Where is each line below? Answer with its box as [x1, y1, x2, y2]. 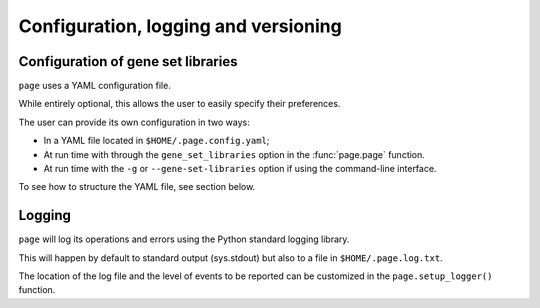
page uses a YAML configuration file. [18, 80, 172, 92]
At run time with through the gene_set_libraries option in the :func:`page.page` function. [43, 148, 425, 160]
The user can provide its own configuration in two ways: [18, 116, 250, 128]
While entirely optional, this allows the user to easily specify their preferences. [18, 98, 341, 110]
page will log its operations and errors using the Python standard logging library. [18, 233, 350, 245]
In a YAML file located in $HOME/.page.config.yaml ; [43, 135, 270, 147]
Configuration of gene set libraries [18, 53, 238, 70]
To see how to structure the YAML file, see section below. [18, 181, 256, 193]
